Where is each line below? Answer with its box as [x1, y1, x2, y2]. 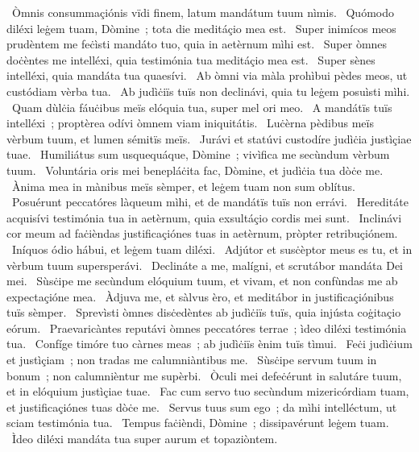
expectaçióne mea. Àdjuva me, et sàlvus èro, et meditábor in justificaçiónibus [6, 288, 394, 305]
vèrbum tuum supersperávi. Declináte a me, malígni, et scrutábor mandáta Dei [6, 256, 403, 273]
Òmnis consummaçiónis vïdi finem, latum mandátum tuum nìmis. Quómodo [11, 4, 394, 20]
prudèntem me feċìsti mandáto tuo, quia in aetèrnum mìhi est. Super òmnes [6, 35, 388, 52]
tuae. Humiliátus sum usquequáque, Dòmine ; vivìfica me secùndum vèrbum [6, 146, 390, 163]
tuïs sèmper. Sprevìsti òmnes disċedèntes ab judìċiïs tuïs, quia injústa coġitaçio [6, 304, 401, 321]
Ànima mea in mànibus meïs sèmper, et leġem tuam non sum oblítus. [11, 177, 355, 194]
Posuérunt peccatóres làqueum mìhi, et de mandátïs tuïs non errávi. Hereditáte [11, 193, 409, 210]
